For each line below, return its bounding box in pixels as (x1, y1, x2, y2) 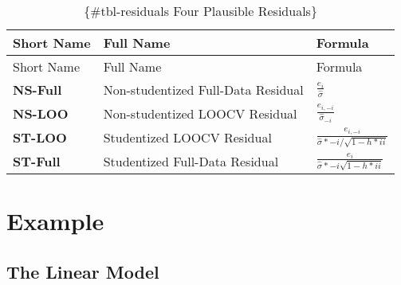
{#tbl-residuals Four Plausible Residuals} (84, 2, 317, 20)
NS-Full (13, 80, 62, 99)
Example (6, 205, 104, 237)
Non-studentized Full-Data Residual (103, 80, 304, 99)
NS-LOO (13, 103, 69, 123)
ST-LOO (13, 128, 67, 147)
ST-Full (13, 152, 61, 171)
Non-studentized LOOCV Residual (103, 103, 297, 123)
